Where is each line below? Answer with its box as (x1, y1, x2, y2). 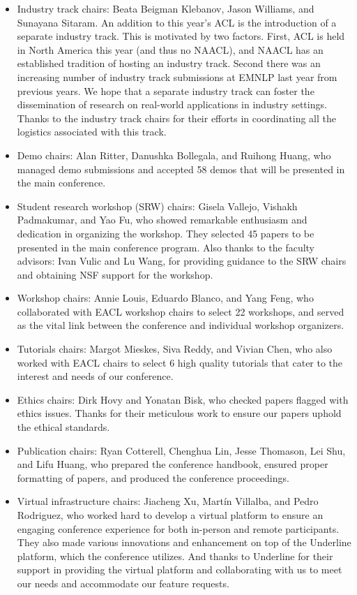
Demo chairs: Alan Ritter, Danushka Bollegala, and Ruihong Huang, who (17, 147, 331, 162)
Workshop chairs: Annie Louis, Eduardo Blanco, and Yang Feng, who (17, 291, 314, 305)
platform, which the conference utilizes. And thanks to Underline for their (17, 548, 333, 563)
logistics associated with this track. (17, 124, 167, 139)
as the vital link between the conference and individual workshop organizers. (17, 318, 344, 332)
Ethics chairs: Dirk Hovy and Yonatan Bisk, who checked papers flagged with (17, 392, 349, 406)
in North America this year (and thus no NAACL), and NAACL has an (17, 42, 324, 57)
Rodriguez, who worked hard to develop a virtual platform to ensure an (17, 508, 324, 522)
